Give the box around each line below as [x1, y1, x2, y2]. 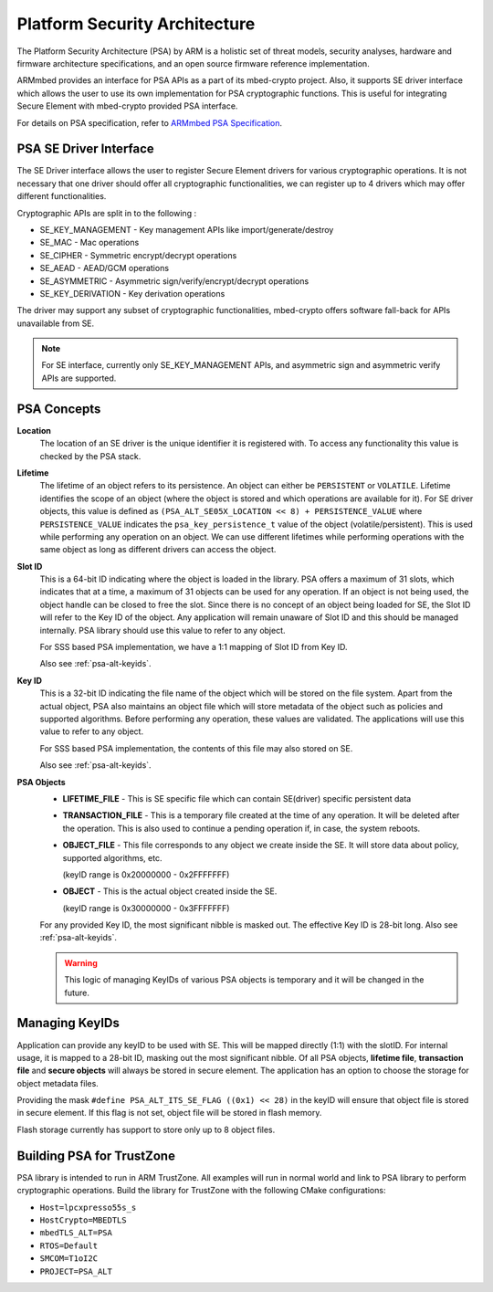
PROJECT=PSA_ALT [39, 1266, 113, 1276]
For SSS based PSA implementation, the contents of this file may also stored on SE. [39, 742, 353, 753]
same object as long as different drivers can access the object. [39, 544, 277, 555]
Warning [64, 957, 98, 968]
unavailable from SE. [16, 318, 95, 329]
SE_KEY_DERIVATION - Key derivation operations [39, 288, 226, 299]
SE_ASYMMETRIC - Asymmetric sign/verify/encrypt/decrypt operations [39, 275, 309, 287]
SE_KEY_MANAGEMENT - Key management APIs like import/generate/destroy [39, 224, 334, 235]
